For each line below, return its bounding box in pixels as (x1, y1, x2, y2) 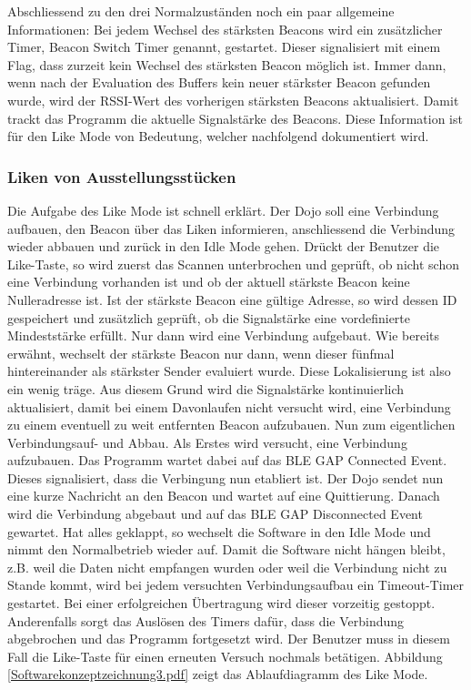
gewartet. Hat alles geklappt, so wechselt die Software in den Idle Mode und (7, 522, 431, 541)
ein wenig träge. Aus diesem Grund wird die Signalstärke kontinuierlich (7, 379, 405, 398)
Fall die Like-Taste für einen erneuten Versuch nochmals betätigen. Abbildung (7, 646, 443, 665)
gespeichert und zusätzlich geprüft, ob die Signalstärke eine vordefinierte (7, 308, 411, 327)
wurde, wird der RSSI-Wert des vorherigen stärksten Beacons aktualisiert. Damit (7, 90, 459, 109)
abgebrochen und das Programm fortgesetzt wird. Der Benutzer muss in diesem (7, 629, 450, 648)
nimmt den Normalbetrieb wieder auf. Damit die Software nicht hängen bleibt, (7, 540, 446, 559)
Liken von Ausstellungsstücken (7, 165, 236, 188)
